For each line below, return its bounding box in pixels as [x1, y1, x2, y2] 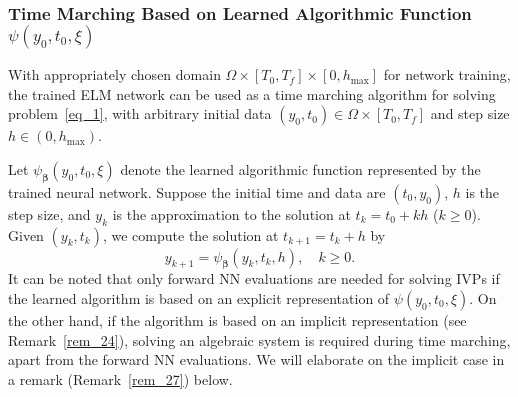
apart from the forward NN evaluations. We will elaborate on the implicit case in [8, 349, 505, 370]
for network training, [383, 64, 511, 85]
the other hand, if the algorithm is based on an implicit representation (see [8, 309, 467, 330]
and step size [430, 103, 510, 124]
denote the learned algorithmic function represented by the [120, 159, 481, 179]
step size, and [8, 203, 91, 224]
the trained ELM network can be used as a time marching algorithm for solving [8, 83, 496, 104]
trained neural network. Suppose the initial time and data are [8, 181, 386, 202]
